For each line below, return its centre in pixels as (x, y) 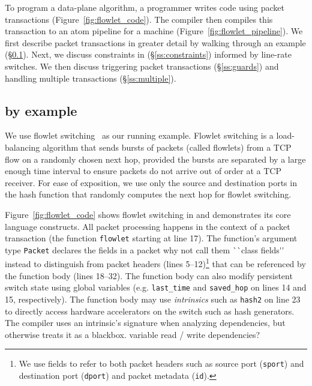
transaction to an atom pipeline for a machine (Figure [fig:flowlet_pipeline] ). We (154, 31)
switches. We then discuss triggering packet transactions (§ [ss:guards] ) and (142, 66)
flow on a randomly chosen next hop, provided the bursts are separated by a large (155, 159)
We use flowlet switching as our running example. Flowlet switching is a (139, 135)
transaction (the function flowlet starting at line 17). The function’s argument (151, 238)
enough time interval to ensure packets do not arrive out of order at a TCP (143, 171)
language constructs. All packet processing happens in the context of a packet (148, 226)
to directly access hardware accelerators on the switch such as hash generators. (150, 311)
